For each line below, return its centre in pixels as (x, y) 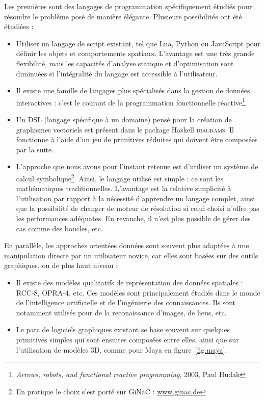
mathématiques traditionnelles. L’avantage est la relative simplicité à (124, 188)
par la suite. (35, 149)
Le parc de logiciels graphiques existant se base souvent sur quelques (123, 329)
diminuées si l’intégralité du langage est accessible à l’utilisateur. (117, 73)
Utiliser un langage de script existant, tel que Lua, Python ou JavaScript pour (138, 43)
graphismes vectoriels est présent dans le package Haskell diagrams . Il (125, 129)
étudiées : (19, 26)
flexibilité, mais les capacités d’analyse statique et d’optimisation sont (125, 63)
